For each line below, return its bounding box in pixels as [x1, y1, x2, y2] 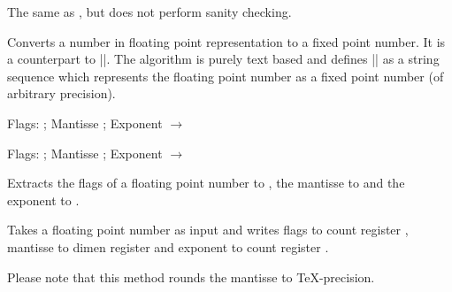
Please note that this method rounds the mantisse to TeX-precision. [7, 267, 375, 286]
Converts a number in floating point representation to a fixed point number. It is [7, 32, 446, 50]
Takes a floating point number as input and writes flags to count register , [7, 220, 409, 239]
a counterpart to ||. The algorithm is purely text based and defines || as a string [7, 50, 440, 68]
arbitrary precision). [7, 84, 116, 103]
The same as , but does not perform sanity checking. [7, 3, 292, 20]
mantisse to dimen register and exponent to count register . [7, 237, 329, 256]
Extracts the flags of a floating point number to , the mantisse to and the [7, 173, 405, 192]
